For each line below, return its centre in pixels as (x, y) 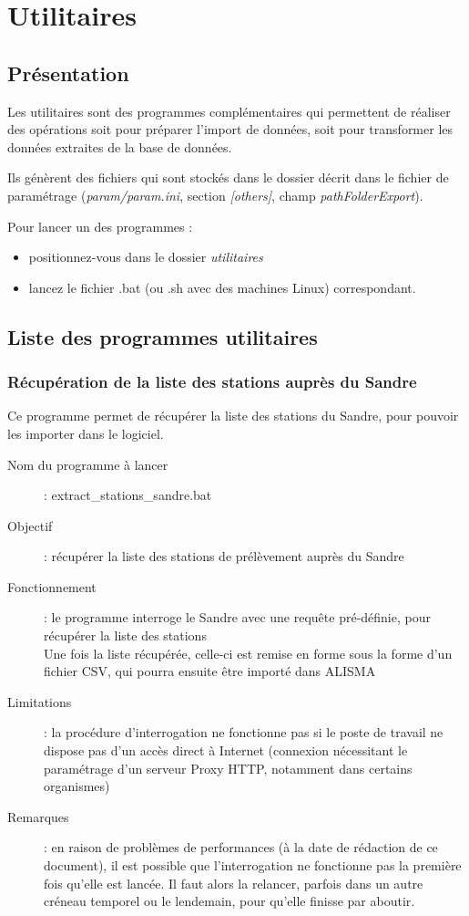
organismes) (77, 786)
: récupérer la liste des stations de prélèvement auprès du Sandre (224, 556)
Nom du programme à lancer (88, 464)
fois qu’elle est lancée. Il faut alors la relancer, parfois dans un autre (234, 883)
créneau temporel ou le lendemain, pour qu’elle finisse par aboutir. (229, 901)
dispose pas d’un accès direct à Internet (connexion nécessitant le (226, 750)
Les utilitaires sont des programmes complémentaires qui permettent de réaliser (229, 111)
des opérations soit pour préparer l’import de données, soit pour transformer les (230, 129)
